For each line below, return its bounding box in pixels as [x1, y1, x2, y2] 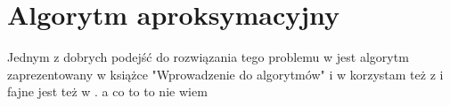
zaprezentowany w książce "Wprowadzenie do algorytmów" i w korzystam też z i [7, 64, 444, 83]
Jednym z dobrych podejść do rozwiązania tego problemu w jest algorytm [7, 48, 409, 66]
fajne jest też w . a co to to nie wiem [7, 82, 208, 101]
